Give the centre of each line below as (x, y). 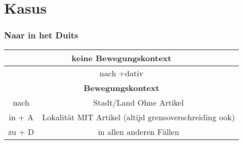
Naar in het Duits (41, 35)
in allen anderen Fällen (138, 131)
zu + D (21, 131)
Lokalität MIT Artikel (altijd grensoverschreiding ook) (138, 117)
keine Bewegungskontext (121, 58)
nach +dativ (121, 73)
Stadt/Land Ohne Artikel (138, 102)
